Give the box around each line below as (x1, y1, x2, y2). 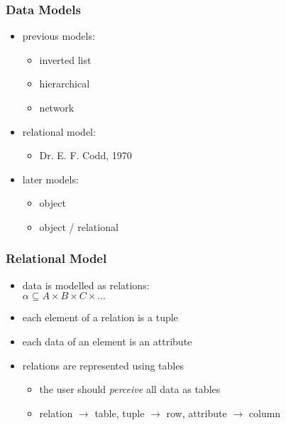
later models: (22, 171, 79, 186)
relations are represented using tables (22, 357, 184, 372)
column (248, 405, 281, 420)
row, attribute (166, 405, 227, 420)
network (39, 100, 75, 114)
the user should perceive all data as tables (39, 382, 221, 397)
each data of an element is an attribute (22, 333, 192, 348)
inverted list (39, 52, 92, 67)
